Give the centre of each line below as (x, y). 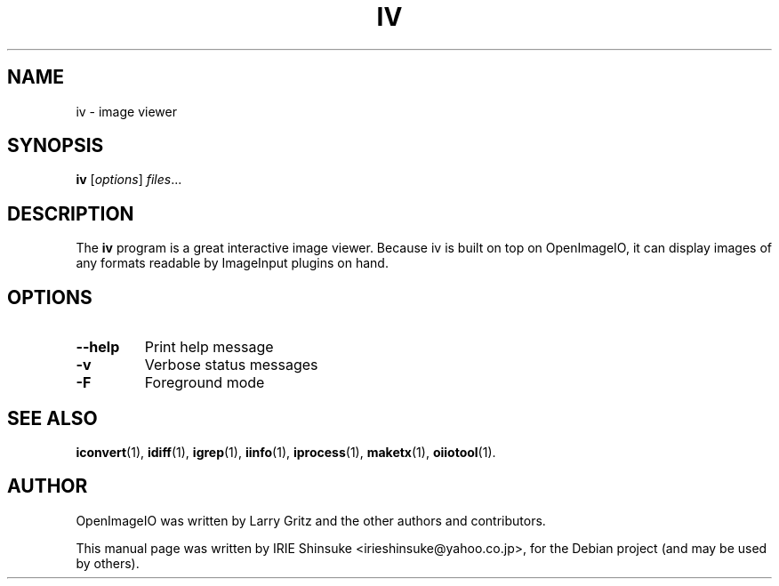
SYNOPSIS (56, 146)
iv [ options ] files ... (129, 180)
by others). (108, 563)
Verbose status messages (231, 365)
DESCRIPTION (71, 213)
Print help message (209, 347)
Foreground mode (205, 383)
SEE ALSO (52, 418)
